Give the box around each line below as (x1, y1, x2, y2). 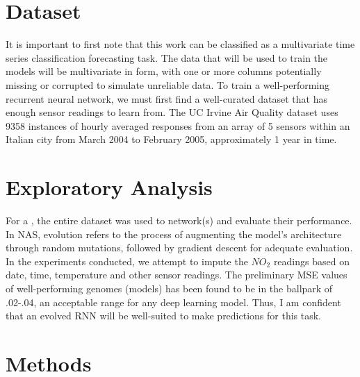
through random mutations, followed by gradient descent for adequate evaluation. (6, 240, 353, 255)
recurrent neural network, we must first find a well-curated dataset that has (6, 91, 327, 106)
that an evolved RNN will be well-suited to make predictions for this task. (6, 308, 322, 323)
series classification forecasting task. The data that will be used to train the (6, 50, 328, 65)
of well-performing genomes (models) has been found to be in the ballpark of (6, 280, 333, 295)
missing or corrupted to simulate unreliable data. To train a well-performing (6, 77, 330, 92)
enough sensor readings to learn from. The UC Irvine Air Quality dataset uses (6, 105, 338, 119)
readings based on (273, 253, 350, 268)
